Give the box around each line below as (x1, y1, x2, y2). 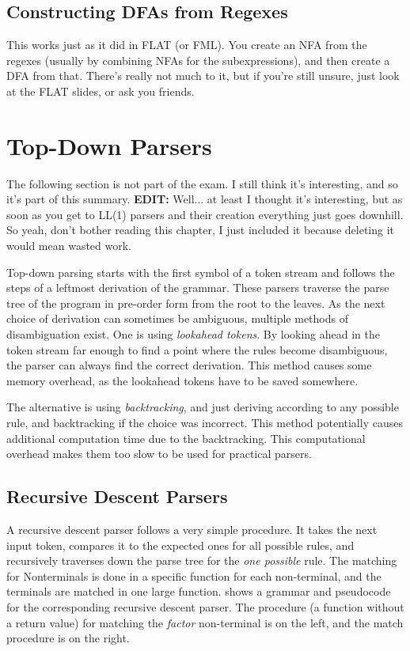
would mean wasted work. (6, 237, 131, 254)
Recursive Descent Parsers (6, 484, 228, 509)
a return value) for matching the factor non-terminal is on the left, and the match (6, 614, 404, 630)
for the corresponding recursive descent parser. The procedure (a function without (6, 598, 404, 615)
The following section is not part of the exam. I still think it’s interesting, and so (6, 175, 398, 191)
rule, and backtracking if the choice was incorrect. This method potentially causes (6, 414, 403, 431)
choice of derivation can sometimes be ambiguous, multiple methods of (6, 310, 348, 327)
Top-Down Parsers (6, 129, 212, 161)
